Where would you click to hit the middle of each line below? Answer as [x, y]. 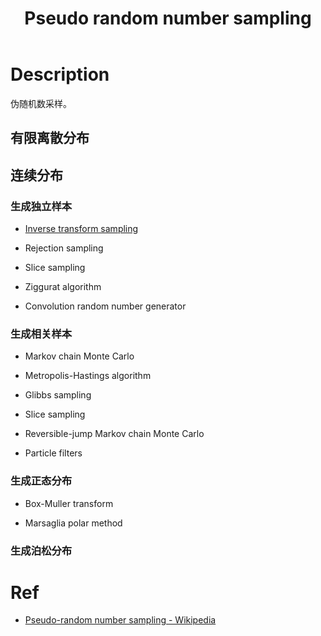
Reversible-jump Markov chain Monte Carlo [114, 434]
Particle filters [53, 453]
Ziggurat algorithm [63, 287]
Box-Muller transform [69, 503]
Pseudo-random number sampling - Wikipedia [120, 620]
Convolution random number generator [105, 306]
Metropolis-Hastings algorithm [88, 376]
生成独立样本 [41, 206]
